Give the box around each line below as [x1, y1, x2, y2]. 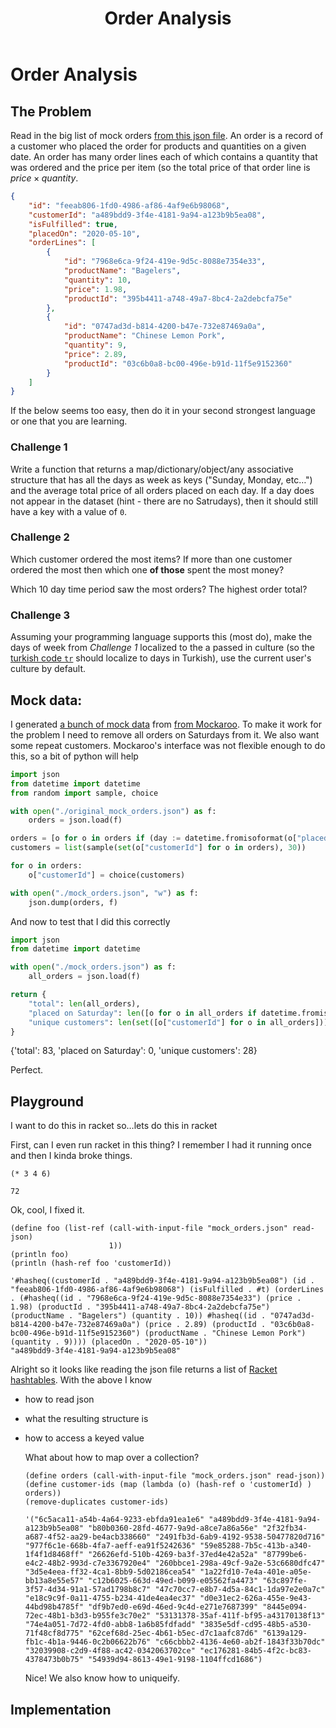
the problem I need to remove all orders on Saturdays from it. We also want [10, 728, 320, 741]
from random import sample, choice [10, 788, 159, 798]
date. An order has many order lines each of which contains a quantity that [10, 151, 318, 162]
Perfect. [10, 1064, 44, 1076]
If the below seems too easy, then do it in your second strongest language [10, 405, 316, 417]
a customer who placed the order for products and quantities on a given [10, 140, 307, 152]
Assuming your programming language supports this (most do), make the [10, 631, 313, 643]
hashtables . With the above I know [10, 1374, 153, 1386]
